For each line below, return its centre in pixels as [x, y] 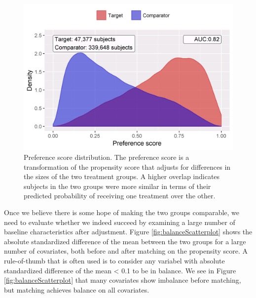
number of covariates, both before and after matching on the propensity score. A [126, 251]
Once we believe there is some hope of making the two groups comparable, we [122, 212]
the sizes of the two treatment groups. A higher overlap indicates [122, 176]
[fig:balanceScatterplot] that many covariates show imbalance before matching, [123, 280]
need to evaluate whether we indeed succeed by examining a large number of [120, 222]
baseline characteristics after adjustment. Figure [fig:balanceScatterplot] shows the [128, 232]
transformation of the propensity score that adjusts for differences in [127, 167]
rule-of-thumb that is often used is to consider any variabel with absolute [114, 261]
